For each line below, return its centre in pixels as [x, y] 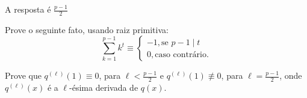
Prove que [23, 75]
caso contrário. [182, 54]
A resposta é [28, 9]
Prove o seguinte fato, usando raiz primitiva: [87, 29]
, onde [291, 75]
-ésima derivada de [104, 87]
